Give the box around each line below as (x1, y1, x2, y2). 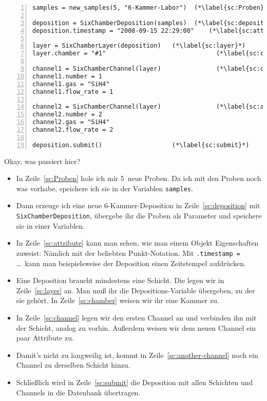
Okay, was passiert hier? (4, 155, 81, 166)
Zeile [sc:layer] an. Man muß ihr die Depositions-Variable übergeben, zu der (16, 285, 255, 295)
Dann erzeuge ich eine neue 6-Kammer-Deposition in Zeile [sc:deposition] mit (16, 200, 260, 211)
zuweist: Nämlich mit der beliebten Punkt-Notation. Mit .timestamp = (16, 247, 241, 258)
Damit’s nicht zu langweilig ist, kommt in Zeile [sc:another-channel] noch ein (16, 349, 258, 360)
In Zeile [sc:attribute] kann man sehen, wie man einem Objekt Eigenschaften (16, 237, 259, 248)
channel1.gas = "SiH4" (32, 80, 110, 88)
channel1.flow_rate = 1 (32, 88, 113, 95)
